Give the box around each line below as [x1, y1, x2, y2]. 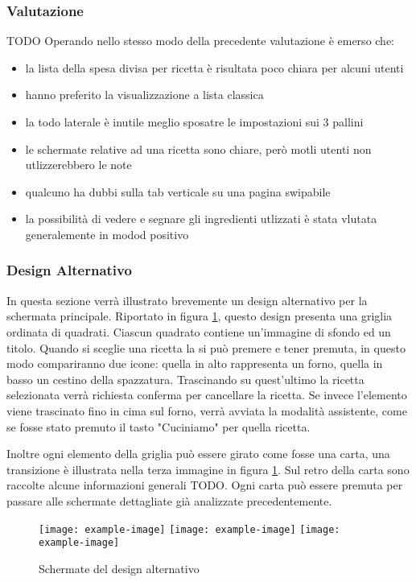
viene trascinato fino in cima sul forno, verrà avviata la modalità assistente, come [6, 402, 407, 419]
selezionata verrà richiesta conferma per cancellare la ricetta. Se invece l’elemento [6, 386, 407, 403]
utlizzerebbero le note [25, 156, 132, 173]
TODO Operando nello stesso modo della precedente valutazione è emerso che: [6, 32, 395, 49]
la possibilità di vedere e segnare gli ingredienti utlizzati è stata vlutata [25, 210, 377, 227]
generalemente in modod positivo [25, 225, 189, 242]
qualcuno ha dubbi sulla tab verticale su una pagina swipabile [25, 183, 331, 200]
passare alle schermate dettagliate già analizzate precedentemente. [6, 492, 332, 509]
